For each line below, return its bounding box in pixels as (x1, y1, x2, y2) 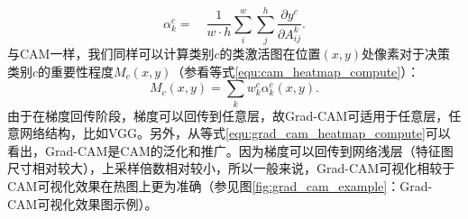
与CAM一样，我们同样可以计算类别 (7, 44, 215, 63)
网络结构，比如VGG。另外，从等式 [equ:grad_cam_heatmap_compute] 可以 (19, 123, 451, 142)
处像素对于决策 (362, 44, 451, 63)
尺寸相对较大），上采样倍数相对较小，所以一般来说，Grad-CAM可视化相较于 (7, 159, 455, 178)
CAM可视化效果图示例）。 (7, 194, 158, 213)
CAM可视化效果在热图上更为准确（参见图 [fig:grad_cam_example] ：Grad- (7, 177, 433, 196)
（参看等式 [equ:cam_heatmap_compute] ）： (171, 61, 420, 80)
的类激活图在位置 (219, 44, 321, 63)
